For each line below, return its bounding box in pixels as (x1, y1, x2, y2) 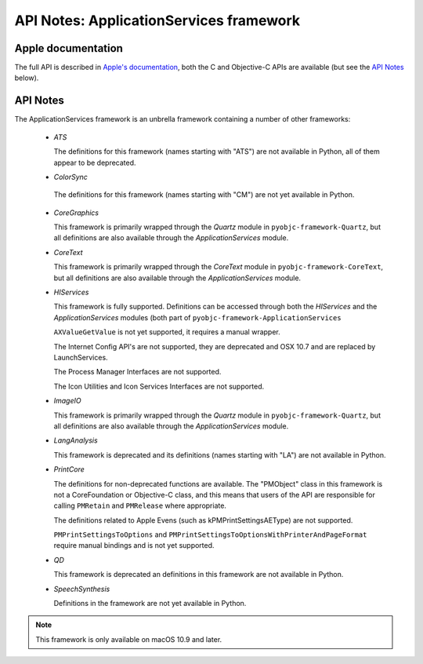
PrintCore (53, 465, 85, 474)
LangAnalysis (53, 436, 98, 445)
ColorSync (53, 172, 88, 181)
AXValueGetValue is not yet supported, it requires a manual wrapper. (53, 327, 281, 337)
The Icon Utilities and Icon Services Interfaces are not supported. (53, 381, 265, 391)
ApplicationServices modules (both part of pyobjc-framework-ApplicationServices (53, 312, 342, 322)
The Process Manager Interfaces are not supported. (53, 367, 222, 377)
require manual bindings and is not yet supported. (53, 541, 215, 550)
